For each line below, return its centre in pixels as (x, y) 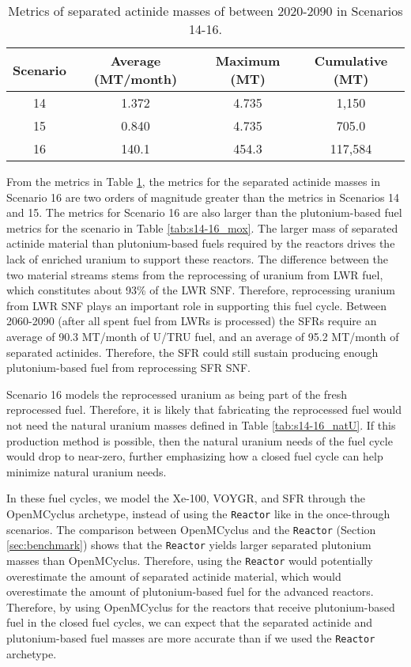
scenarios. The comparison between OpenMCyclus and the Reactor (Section (191, 529)
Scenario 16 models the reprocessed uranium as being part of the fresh (177, 394)
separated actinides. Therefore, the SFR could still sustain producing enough (192, 352)
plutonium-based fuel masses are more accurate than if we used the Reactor (191, 637)
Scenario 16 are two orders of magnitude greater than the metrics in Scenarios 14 (203, 197)
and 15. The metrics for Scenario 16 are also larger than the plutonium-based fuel (204, 212)
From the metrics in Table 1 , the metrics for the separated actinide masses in (193, 181)
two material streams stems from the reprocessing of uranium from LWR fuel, (195, 274)
